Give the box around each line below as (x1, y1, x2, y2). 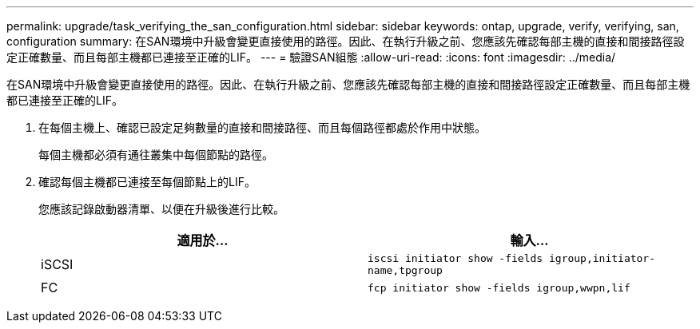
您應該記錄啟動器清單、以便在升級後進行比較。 (38, 202, 284, 216)
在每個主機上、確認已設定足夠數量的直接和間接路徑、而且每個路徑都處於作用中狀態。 (38, 121, 486, 134)
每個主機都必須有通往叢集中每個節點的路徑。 (38, 148, 273, 161)
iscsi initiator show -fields (368, 252, 543, 264)
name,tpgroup (368, 264, 443, 276)
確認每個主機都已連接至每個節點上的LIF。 (38, 175, 256, 188)
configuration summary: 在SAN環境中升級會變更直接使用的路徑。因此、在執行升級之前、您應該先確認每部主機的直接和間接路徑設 (6, 34, 685, 48)
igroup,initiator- (548, 252, 656, 264)
